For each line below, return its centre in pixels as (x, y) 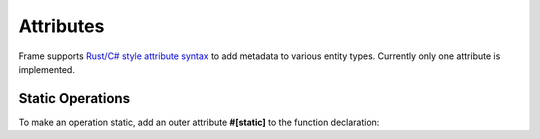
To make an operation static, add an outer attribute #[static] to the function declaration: (199, 122)
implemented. (46, 69)
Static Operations (74, 98)
